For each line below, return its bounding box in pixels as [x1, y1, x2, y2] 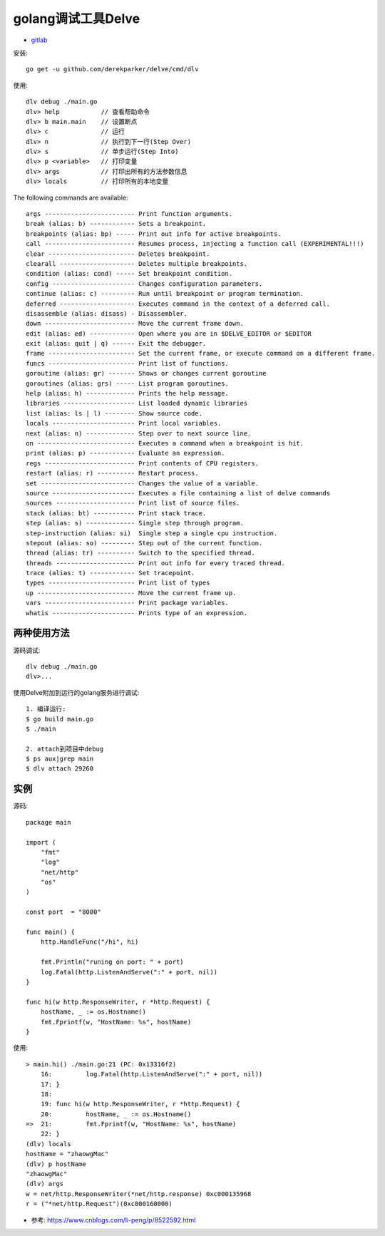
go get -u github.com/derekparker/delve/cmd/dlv [26, 65, 199, 73]
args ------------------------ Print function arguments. [26, 210, 233, 218]
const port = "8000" [26, 908, 101, 916]
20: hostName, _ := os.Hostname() [40, 1110, 192, 1118]
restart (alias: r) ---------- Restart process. [26, 469, 199, 478]
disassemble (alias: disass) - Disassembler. [26, 309, 188, 317]
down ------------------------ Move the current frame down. [26, 319, 244, 328]
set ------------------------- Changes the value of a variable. [26, 479, 260, 488]
